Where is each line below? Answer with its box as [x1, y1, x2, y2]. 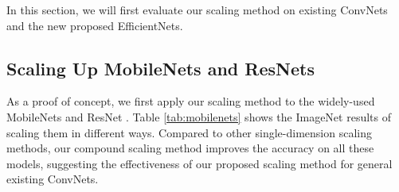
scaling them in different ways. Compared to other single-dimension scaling [6, 124, 372, 140]
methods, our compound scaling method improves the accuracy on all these [6, 140, 374, 156]
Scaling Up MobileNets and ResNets [6, 56, 315, 80]
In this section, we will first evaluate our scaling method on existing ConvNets [6, 2, 388, 17]
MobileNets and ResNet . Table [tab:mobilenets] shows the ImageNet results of [6, 108, 391, 125]
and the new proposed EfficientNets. [6, 17, 183, 33]
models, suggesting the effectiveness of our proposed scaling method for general [6, 155, 393, 171]
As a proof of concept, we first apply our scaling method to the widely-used [6, 93, 375, 109]
